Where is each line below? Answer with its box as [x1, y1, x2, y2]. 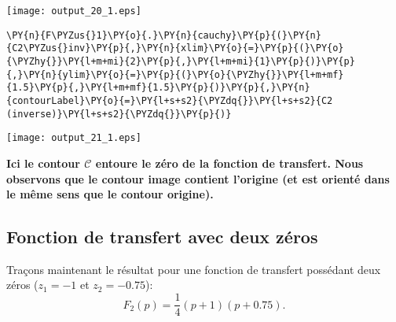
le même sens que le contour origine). [6, 186, 214, 202]
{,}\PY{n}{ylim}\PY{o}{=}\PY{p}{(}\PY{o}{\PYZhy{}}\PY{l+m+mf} [6, 68, 344, 80]
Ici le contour [6, 154, 80, 171]
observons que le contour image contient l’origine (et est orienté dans [6, 170, 390, 187]
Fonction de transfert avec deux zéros [6, 224, 318, 249]
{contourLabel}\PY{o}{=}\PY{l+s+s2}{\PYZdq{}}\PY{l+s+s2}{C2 [6, 94, 333, 106]
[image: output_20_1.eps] [6, 6, 141, 17]
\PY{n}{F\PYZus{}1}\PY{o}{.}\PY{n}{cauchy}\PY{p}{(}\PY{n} [6, 29, 321, 41]
